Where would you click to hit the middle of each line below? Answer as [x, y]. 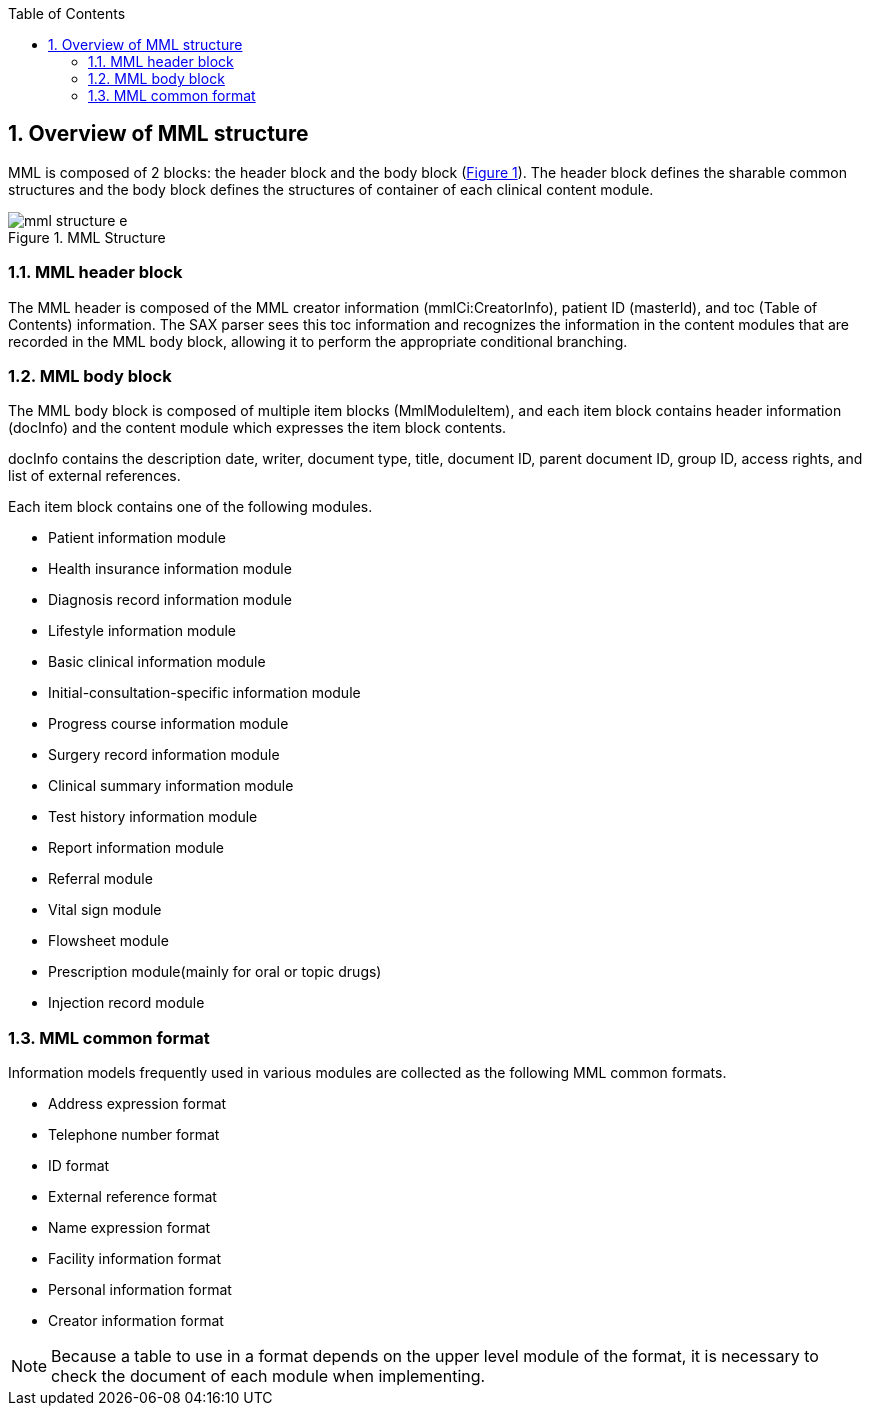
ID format [79, 1166]
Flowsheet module [108, 941]
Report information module [136, 848]
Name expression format [129, 1228]
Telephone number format [134, 1135]
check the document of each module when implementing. [268, 1376]
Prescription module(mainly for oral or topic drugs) [215, 972]
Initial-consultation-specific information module [204, 693]
